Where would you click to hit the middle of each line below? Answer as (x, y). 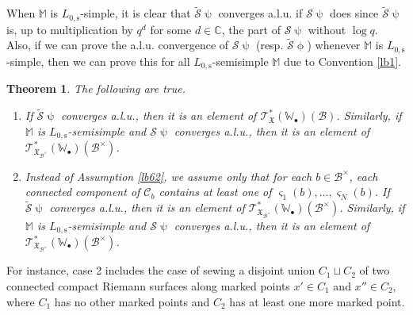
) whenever (334, 45)
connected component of (82, 192)
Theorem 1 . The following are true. (96, 88)
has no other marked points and (132, 301)
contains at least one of (215, 192)
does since (354, 13)
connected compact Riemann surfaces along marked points (148, 285)
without (327, 29)
